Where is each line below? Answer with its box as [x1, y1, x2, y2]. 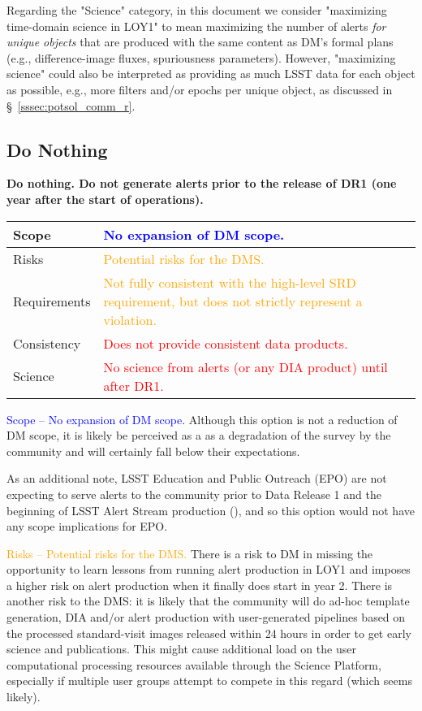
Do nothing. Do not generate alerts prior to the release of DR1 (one [6, 175, 397, 192]
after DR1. [103, 375, 164, 395]
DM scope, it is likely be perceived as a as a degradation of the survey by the [6, 427, 391, 444]
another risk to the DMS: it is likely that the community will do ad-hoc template [6, 592, 410, 609]
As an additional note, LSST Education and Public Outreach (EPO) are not [6, 470, 387, 487]
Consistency [13, 333, 81, 353]
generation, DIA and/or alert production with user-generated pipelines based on [6, 609, 406, 626]
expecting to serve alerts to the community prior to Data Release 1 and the [6, 485, 381, 502]
